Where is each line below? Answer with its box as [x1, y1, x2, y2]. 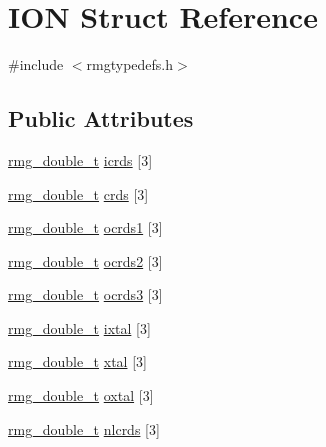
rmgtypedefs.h [86, 54, 174, 75]
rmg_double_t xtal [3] [8, 351, 147, 372]
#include [8, 54, 64, 75]
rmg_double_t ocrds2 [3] [8, 250, 163, 271]
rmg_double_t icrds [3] [8, 149, 153, 170]
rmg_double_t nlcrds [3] [8, 418, 160, 439]
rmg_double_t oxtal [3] [8, 385, 154, 406]
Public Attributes [8, 103, 194, 134]
